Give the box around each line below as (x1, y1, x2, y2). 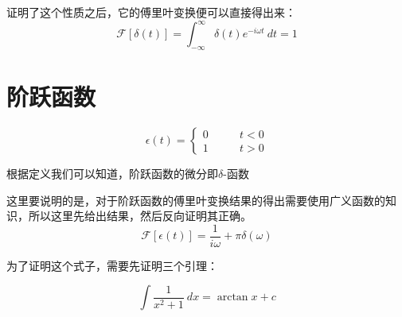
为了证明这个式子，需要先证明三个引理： (6, 257, 218, 273)
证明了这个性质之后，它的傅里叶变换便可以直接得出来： (6, 4, 296, 20)
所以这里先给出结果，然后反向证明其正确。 (28, 207, 252, 224)
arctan (217, 292, 248, 303)
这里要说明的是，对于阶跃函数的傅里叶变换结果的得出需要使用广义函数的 (6, 191, 385, 208)
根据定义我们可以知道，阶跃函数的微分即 (6, 165, 218, 182)
